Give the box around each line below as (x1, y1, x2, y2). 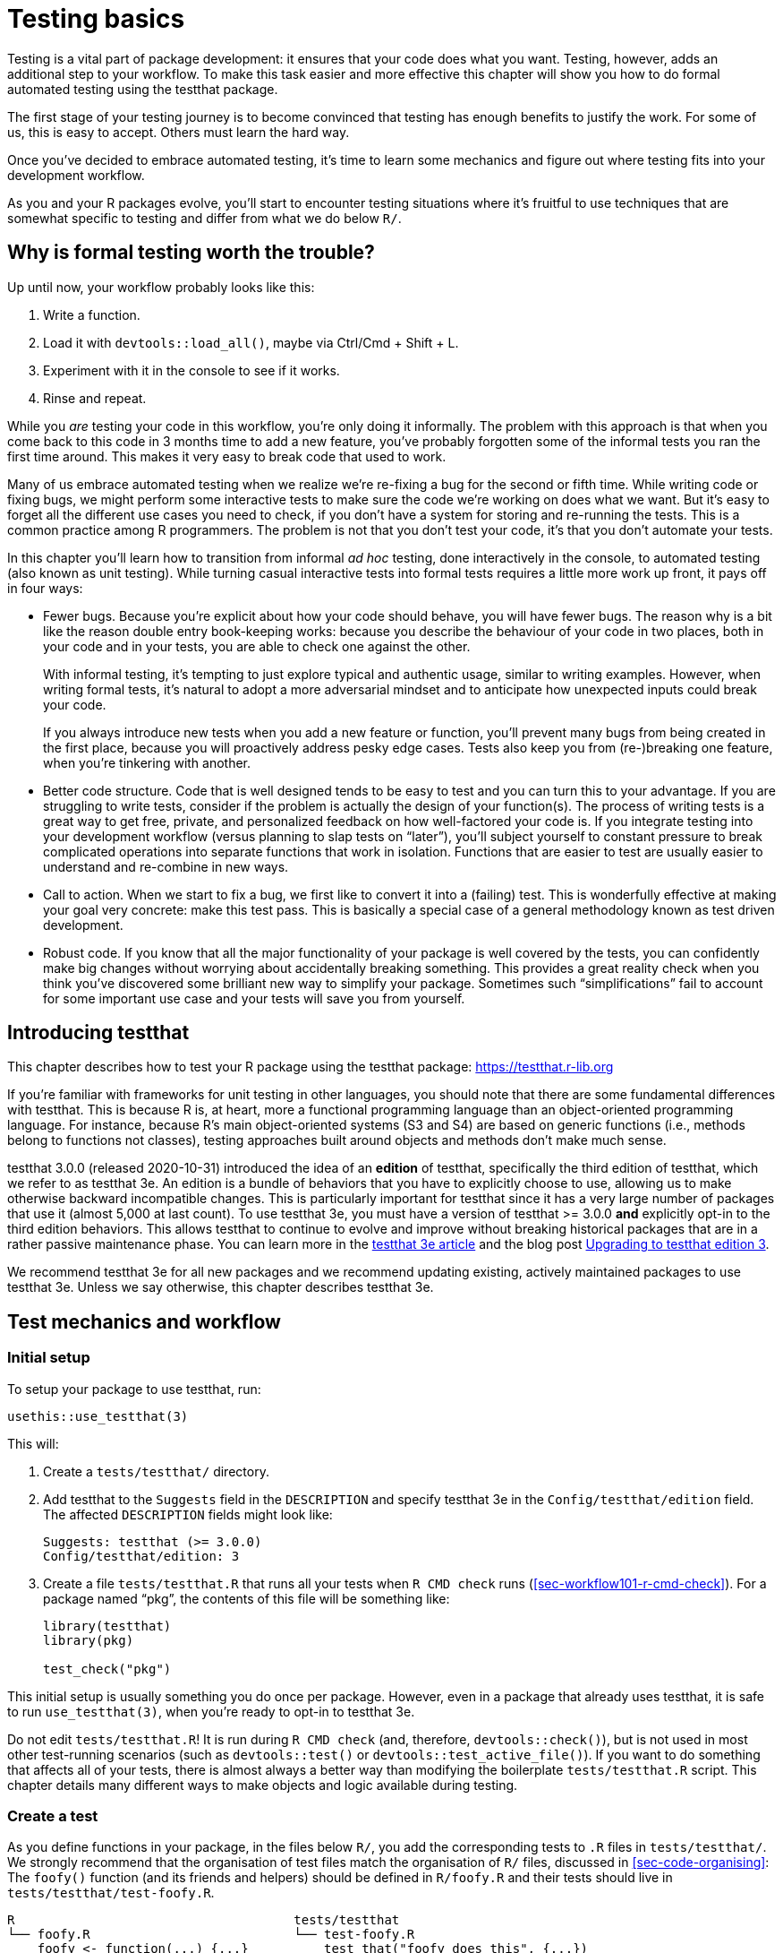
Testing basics (7, 4, 185, 34)
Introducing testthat (7, 1021, 190, 1045)
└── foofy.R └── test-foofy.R (7, 1927, 415, 1942)
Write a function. (43, 306, 140, 323)
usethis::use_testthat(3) (7, 1408, 189, 1424)
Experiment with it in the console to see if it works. (43, 362, 340, 378)
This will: (7, 1435, 59, 1451)
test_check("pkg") (43, 1661, 172, 1676)
